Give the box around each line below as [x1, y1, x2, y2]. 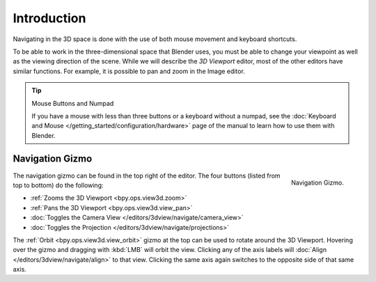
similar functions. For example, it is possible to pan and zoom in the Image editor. [13, 67, 245, 75]
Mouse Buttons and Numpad [31, 99, 114, 107]
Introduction [13, 10, 86, 26]
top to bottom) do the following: [13, 181, 104, 189]
